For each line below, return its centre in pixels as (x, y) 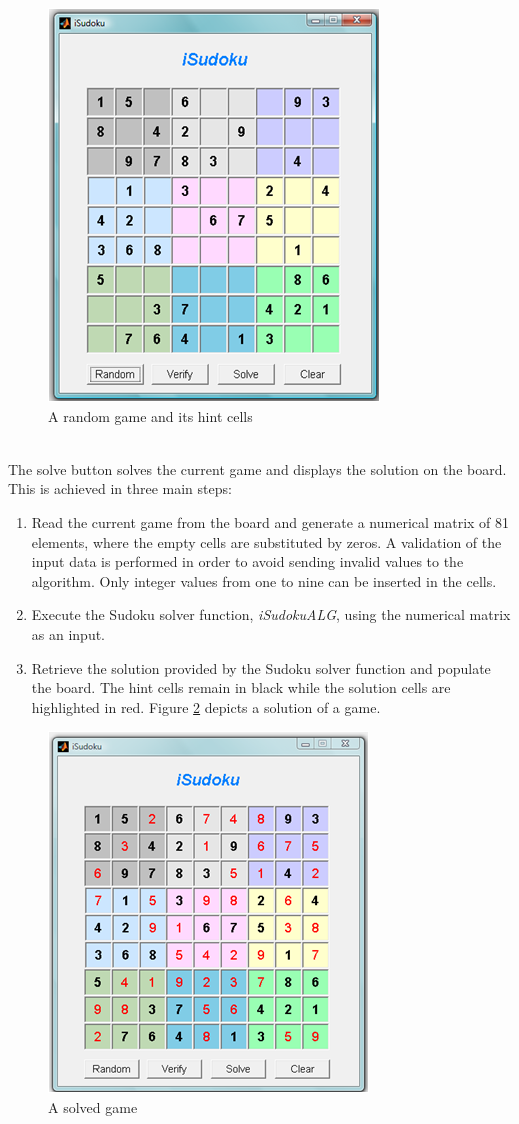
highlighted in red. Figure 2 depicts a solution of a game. (206, 706)
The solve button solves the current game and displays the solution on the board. (257, 468)
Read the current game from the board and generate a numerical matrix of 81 (270, 521)
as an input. (68, 633)
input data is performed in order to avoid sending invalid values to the (247, 561)
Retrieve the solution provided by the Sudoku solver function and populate (261, 667)
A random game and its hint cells (150, 415)
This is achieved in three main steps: (120, 488)
